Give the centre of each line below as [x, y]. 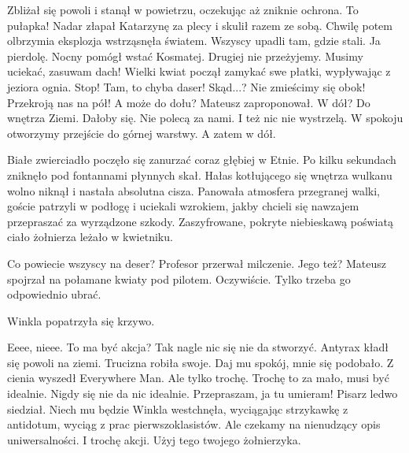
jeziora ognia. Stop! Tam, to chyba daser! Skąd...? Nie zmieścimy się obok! [186, 86]
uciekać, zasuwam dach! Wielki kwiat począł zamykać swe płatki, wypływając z [199, 71]
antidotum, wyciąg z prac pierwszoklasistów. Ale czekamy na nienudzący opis [194, 424]
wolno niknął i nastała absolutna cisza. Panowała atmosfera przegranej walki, [194, 190]
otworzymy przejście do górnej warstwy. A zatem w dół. [142, 133]
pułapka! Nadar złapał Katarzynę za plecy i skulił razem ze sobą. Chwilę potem [200, 25]
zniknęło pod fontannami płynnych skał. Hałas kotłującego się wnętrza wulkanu [200, 175]
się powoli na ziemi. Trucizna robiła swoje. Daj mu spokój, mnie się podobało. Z [201, 362]
